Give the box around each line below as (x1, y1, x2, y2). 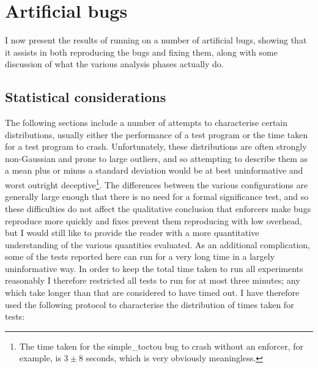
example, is (19, 351, 61, 364)
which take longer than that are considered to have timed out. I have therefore (5, 286, 300, 299)
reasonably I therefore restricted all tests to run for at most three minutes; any (5, 274, 300, 287)
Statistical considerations (5, 87, 166, 106)
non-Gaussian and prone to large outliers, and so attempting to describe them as (5, 152, 308, 164)
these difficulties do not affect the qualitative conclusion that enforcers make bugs (5, 202, 311, 215)
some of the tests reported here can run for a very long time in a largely (5, 250, 275, 263)
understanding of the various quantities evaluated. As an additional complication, (5, 238, 310, 251)
